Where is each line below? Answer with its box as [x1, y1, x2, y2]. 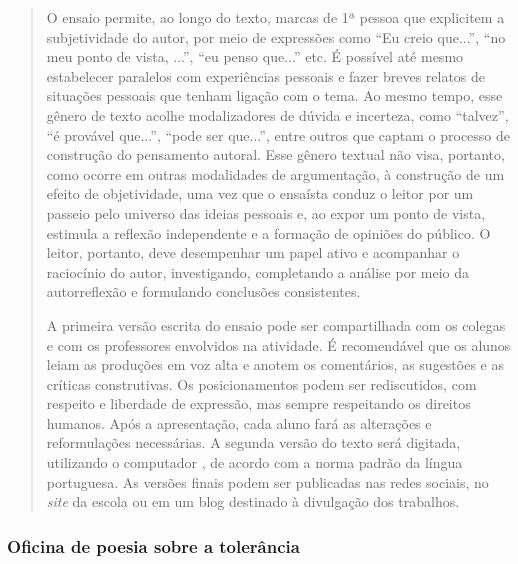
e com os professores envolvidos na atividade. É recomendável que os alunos [46, 334, 511, 355]
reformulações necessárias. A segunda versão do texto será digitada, [46, 432, 461, 453]
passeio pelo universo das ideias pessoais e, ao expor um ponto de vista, [46, 202, 486, 223]
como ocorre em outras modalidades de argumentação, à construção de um [46, 163, 505, 184]
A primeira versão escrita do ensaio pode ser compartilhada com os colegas [46, 314, 506, 335]
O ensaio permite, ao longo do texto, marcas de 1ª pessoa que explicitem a [46, 7, 505, 27]
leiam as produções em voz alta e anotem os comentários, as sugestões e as [46, 354, 504, 375]
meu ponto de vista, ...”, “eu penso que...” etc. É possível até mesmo [46, 46, 464, 67]
